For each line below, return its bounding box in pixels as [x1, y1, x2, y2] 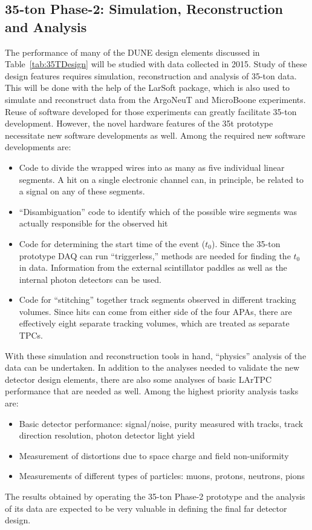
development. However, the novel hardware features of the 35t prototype [5, 117, 273, 130]
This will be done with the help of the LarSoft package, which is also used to [5, 81, 290, 94]
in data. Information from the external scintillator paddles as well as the [19, 261, 287, 274]
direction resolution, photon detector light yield [19, 429, 195, 442]
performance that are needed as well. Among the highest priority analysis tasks [5, 385, 299, 397]
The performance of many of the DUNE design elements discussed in [5, 45, 260, 58]
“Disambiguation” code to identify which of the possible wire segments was [19, 205, 297, 217]
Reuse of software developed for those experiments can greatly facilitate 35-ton [5, 105, 297, 118]
